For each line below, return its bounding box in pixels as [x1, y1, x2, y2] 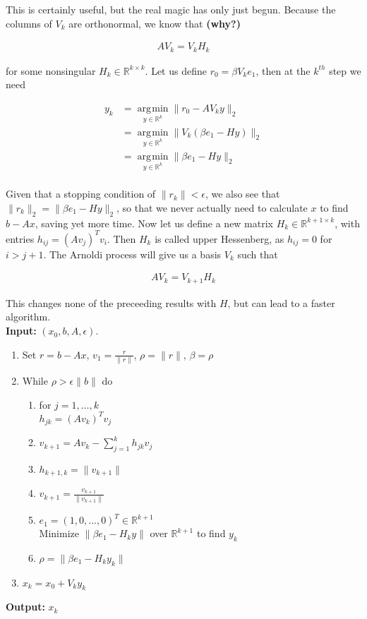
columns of [6, 16, 52, 30]
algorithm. [6, 309, 51, 324]
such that [237, 246, 278, 261]
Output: [6, 599, 45, 614]
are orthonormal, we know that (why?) [68, 16, 241, 30]
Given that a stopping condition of [6, 186, 156, 201]
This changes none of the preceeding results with [6, 295, 217, 310]
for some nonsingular [6, 63, 96, 78]
